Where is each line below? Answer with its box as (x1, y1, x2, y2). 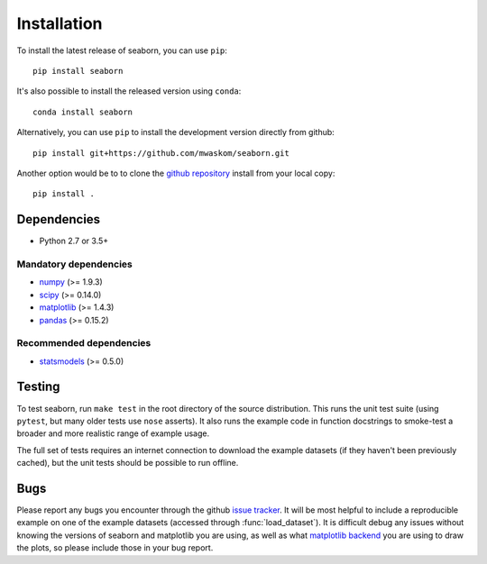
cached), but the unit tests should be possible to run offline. (16, 458, 239, 468)
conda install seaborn (32, 106, 133, 117)
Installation (16, 14, 103, 33)
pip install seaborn (32, 66, 124, 76)
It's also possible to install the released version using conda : (16, 86, 242, 96)
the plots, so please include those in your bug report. (16, 542, 214, 553)
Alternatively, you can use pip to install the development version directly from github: (16, 127, 335, 138)
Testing (16, 379, 60, 395)
